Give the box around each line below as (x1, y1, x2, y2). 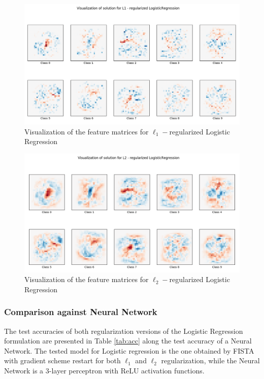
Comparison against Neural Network (4, 305, 157, 318)
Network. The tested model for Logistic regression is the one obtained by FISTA (4, 345, 254, 356)
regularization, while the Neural (161, 355, 260, 366)
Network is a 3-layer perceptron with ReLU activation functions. (4, 365, 205, 375)
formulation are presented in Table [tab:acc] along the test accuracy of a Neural (4, 335, 252, 346)
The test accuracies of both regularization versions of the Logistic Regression (4, 325, 243, 336)
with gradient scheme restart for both (4, 355, 121, 366)
